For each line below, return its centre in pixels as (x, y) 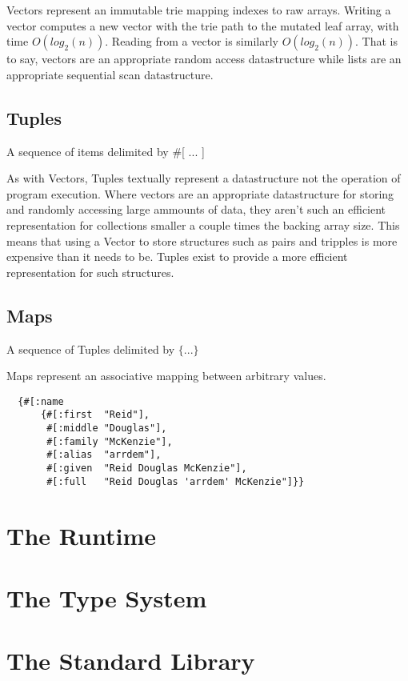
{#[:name (41, 401)
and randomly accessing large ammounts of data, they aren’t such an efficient (196, 209)
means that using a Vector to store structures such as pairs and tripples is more (202, 240)
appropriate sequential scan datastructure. (110, 74)
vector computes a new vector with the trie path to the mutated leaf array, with (203, 25)
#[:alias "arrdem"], (104, 455)
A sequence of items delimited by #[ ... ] (106, 151)
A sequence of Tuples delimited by (91, 349)
